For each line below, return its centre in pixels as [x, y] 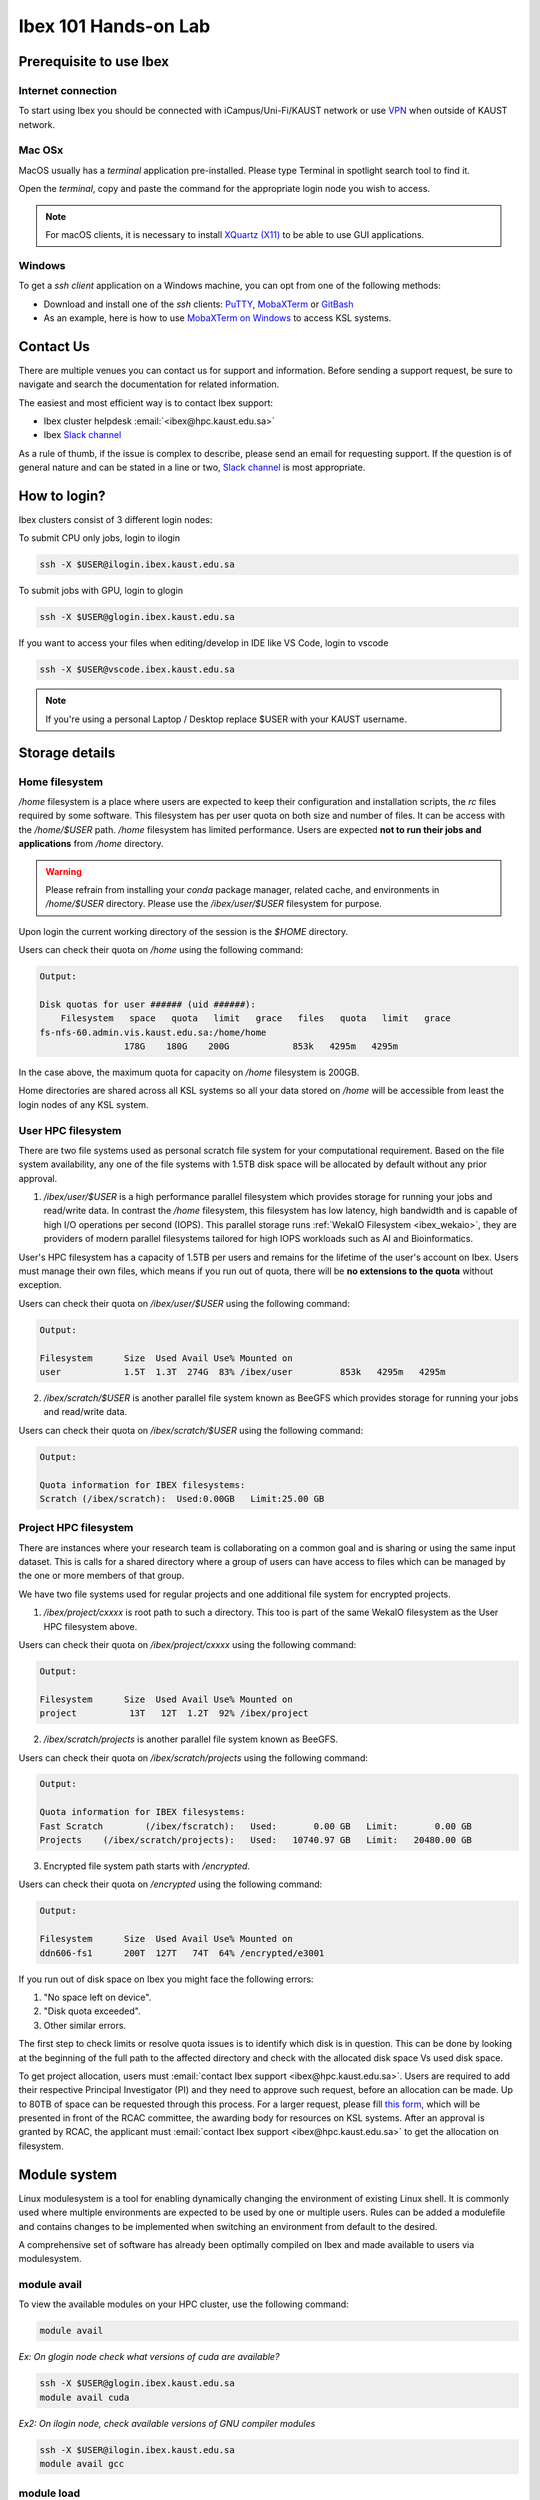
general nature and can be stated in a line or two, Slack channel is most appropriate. [192, 467]
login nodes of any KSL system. [83, 1104]
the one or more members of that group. [101, 1576]
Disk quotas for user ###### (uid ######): [148, 1004]
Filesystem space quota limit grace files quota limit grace [256, 1018]
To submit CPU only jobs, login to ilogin [99, 538]
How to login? [62, 496]
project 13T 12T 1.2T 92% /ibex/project [174, 1713]
